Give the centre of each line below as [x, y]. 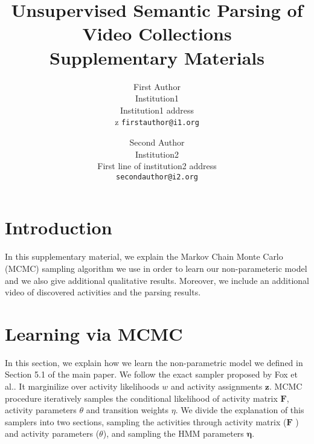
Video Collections [157, 34]
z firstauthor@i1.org [157, 122]
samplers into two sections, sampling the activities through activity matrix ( [146, 421]
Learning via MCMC [94, 333]
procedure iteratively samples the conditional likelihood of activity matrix [141, 398]
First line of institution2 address [157, 166]
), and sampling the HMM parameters [173, 433]
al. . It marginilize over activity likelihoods [82, 386]
